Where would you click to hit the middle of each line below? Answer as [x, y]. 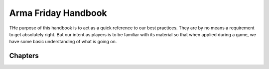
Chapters [24, 56]
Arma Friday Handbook [58, 13]
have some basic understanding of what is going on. [63, 42]
